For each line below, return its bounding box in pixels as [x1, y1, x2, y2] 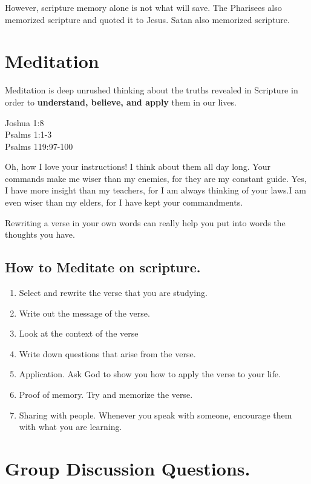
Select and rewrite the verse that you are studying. [19, 286, 208, 299]
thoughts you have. [5, 228, 75, 241]
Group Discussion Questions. [5, 455, 250, 480]
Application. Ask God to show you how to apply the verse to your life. [19, 368, 281, 380]
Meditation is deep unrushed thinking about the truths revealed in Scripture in [5, 84, 298, 96]
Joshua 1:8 [5, 116, 44, 129]
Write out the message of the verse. [19, 306, 150, 319]
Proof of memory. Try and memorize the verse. [19, 388, 193, 401]
